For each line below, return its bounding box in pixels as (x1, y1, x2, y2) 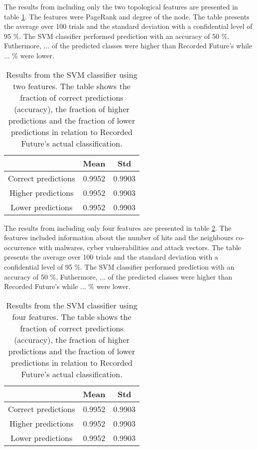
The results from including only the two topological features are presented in (4, 1, 238, 11)
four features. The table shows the (12, 310, 131, 322)
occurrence (4, 242, 37, 252)
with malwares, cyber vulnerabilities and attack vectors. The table (38, 242, 242, 252)
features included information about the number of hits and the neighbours (4, 232, 234, 243)
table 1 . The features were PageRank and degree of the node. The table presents (4, 11, 250, 21)
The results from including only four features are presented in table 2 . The (4, 222, 232, 233)
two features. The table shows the (13, 80, 130, 92)
